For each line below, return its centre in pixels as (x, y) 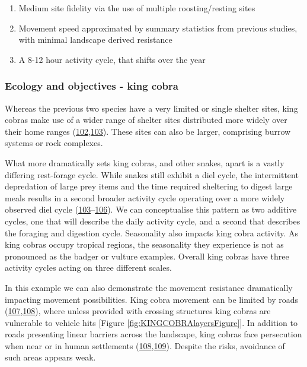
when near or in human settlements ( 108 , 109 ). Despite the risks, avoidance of (145, 345)
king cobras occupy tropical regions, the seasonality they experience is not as (144, 244)
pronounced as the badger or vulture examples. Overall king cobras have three (147, 256)
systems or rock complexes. (54, 143)
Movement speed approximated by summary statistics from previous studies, (158, 28)
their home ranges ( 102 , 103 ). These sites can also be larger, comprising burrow (148, 131)
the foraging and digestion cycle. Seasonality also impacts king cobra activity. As (152, 232)
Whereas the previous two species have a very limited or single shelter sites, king (151, 108)
